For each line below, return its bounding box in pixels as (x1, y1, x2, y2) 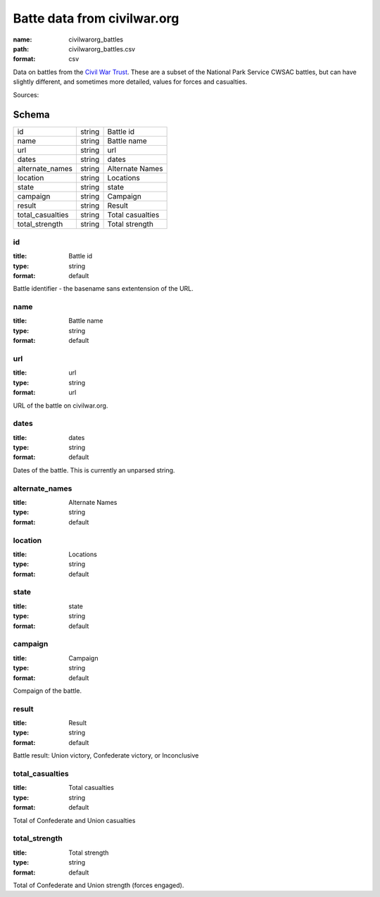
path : (13, 44, 30, 53)
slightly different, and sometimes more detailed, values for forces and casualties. (13, 77, 248, 86)
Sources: (13, 90, 39, 99)
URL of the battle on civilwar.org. (13, 401, 108, 410)
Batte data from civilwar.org (13, 11, 179, 26)
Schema (13, 109, 51, 121)
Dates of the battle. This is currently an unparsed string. (13, 465, 175, 475)
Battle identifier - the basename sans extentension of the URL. (13, 284, 194, 293)
